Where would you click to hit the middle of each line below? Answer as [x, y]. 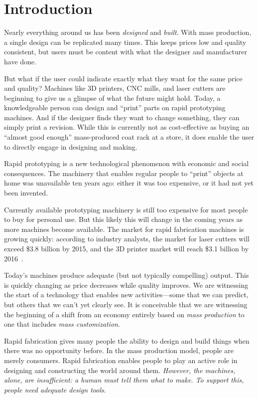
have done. [20, 61]
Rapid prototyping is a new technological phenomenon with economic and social [127, 163]
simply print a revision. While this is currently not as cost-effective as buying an [127, 127]
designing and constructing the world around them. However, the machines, [120, 370]
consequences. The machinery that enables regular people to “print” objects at [124, 173]
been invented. [26, 193]
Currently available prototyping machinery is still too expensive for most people [126, 209]
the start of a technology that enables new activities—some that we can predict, [126, 295]
